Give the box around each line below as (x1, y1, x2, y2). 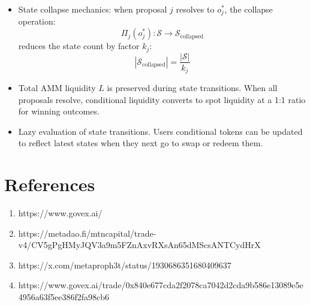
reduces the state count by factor (18, 40, 140, 52)
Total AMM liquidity (18, 81, 96, 94)
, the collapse (224, 3, 273, 15)
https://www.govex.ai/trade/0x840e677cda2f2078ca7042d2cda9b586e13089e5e (18, 279, 303, 291)
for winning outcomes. (18, 105, 100, 117)
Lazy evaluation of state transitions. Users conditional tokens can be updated (18, 125, 303, 137)
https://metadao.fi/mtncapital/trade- (18, 227, 156, 239)
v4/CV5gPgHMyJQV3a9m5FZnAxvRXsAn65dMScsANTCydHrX (18, 238, 261, 251)
